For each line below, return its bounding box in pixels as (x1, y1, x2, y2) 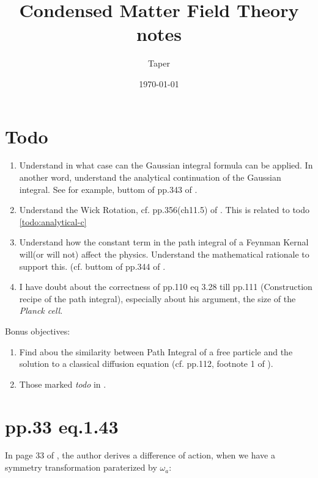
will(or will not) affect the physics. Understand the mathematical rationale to (19, 248, 309, 260)
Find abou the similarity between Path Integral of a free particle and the (19, 345, 293, 358)
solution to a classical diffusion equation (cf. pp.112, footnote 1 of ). (19, 357, 273, 370)
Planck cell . (19, 304, 63, 317)
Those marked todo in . (19, 377, 106, 390)
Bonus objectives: (5, 324, 70, 337)
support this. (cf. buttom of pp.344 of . (19, 259, 166, 272)
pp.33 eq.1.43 (5, 413, 119, 438)
